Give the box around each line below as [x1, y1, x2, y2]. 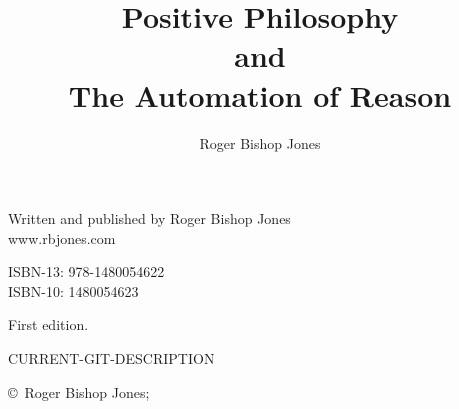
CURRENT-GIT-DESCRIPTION [8, 348, 215, 369]
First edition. [8, 314, 89, 335]
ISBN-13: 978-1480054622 [8, 261, 165, 282]
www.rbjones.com [8, 227, 116, 248]
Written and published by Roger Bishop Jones [8, 208, 291, 229]
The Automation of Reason [68, 74, 452, 115]
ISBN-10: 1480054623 [8, 280, 139, 301]
